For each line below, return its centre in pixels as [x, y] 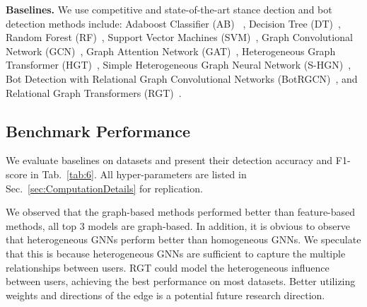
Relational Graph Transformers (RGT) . [94, 92]
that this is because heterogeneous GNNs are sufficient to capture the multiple [176, 253]
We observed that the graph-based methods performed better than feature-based [181, 212]
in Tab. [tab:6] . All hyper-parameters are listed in [139, 174]
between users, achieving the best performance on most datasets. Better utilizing [181, 281]
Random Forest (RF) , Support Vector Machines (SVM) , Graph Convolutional [179, 37]
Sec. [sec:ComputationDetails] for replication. [104, 188]
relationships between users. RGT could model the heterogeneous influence [168, 267]
